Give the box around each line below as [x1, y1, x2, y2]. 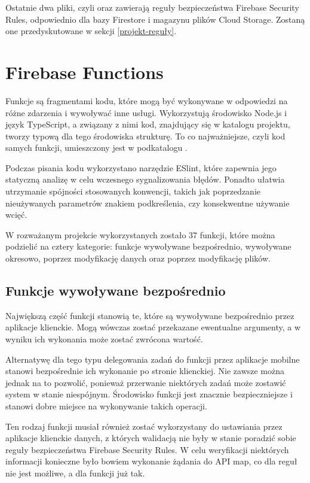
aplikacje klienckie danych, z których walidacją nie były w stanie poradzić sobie [5, 432, 296, 444]
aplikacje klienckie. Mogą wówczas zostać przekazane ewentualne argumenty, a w [5, 321, 301, 333]
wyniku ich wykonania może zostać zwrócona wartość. [5, 333, 203, 345]
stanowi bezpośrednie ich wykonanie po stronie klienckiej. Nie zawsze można [5, 364, 285, 377]
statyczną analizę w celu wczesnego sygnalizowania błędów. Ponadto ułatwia [5, 173, 285, 186]
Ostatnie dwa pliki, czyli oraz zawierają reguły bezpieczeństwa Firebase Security [5, 1, 299, 13]
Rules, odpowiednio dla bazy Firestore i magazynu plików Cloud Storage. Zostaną [5, 13, 305, 25]
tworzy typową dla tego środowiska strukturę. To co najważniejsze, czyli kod [5, 129, 286, 142]
